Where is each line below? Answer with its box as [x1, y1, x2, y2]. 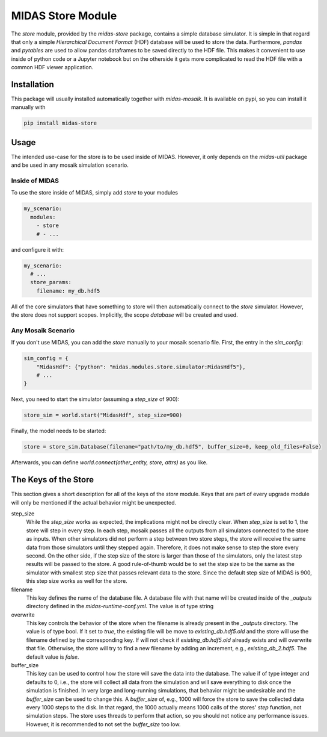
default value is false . [26, 653, 79, 661]
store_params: [30, 279, 72, 286]
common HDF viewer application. [11, 64, 94, 71]
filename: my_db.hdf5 [36, 287, 100, 294]
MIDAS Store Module [11, 9, 117, 22]
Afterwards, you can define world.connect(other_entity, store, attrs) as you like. [11, 459, 208, 466]
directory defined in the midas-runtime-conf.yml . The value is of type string [26, 603, 214, 610]
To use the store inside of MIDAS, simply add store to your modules [11, 189, 179, 196]
